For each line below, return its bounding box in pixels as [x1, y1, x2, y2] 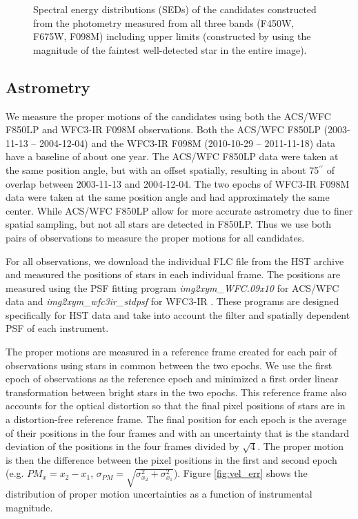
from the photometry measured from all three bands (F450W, [33, 15, 295, 30]
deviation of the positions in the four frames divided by [6, 439, 239, 453]
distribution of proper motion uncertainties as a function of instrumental [6, 487, 312, 501]
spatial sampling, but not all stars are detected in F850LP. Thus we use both [6, 217, 332, 231]
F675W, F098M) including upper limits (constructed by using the [33, 29, 311, 43]
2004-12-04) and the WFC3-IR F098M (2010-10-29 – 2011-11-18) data [39, 135, 336, 150]
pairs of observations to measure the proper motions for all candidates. [6, 230, 305, 244]
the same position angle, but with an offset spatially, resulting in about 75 [6, 162, 319, 177]
